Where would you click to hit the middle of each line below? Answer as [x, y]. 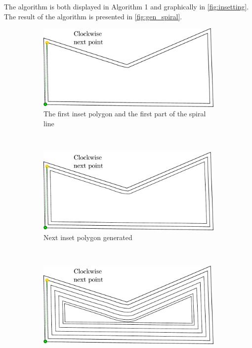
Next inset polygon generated [88, 237]
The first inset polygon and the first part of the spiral [125, 114]
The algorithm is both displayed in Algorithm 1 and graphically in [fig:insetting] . [126, 6]
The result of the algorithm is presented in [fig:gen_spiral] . [93, 16]
